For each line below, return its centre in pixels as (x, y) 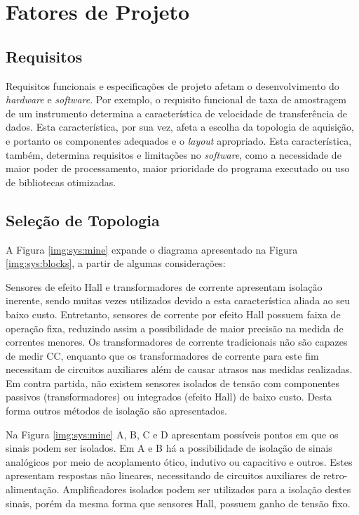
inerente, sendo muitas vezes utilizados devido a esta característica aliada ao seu (178, 300)
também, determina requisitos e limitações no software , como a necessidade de (174, 154)
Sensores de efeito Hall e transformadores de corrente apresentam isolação (164, 286)
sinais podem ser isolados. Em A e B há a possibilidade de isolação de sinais (169, 448)
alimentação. (33, 489)
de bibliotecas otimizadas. (61, 182)
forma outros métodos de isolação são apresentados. (116, 411)
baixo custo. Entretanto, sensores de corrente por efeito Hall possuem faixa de (173, 314)
